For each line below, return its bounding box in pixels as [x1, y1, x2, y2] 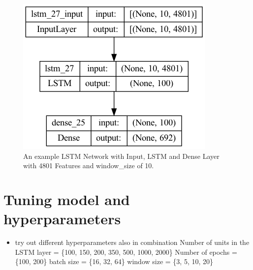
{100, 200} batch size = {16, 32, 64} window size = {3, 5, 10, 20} [15, 256, 214, 267]
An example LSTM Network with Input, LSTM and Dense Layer [23, 150, 220, 161]
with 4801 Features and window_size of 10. [23, 160, 154, 171]
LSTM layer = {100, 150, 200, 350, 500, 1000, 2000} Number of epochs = [15, 246, 237, 257]
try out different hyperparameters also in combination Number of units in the [15, 237, 250, 247]
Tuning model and [3, 189, 130, 209]
